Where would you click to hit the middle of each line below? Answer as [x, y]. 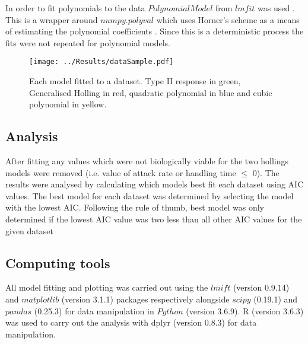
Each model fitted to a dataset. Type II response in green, [135, 81]
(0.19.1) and [276, 299]
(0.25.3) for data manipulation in [94, 310]
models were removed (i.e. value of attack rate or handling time [121, 172]
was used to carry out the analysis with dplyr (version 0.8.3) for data [131, 322]
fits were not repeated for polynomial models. [88, 42]
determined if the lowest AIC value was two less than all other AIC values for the [154, 219]
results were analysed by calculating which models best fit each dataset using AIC [155, 184]
